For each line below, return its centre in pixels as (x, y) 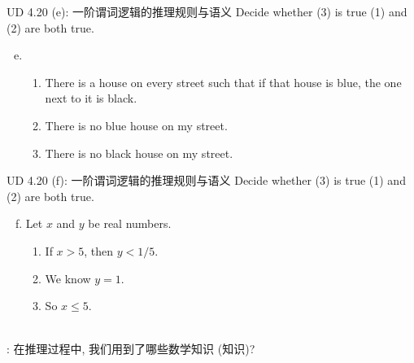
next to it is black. (91, 98)
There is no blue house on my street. (136, 125)
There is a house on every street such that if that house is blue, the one (223, 82)
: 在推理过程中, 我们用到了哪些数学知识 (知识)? (131, 349)
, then (99, 250)
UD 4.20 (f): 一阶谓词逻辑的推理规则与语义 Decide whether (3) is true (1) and (206, 180)
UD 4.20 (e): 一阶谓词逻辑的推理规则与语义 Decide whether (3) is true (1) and (207, 11)
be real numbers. (130, 223)
